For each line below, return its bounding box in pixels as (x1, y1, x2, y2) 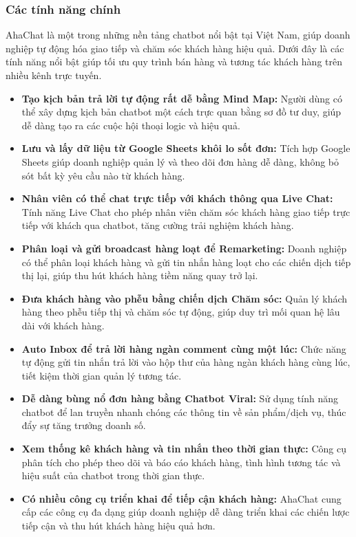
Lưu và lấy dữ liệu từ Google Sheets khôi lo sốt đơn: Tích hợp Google (21, 141, 350, 155)
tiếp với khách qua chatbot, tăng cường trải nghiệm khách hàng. (21, 218, 294, 232)
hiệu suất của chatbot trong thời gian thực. (21, 468, 205, 483)
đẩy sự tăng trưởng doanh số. (21, 418, 146, 432)
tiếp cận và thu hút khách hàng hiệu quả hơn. (21, 518, 216, 533)
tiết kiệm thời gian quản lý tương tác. (21, 368, 182, 382)
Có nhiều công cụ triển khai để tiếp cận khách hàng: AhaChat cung (21, 491, 342, 505)
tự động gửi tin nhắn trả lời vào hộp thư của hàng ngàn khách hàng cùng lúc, (21, 355, 350, 369)
